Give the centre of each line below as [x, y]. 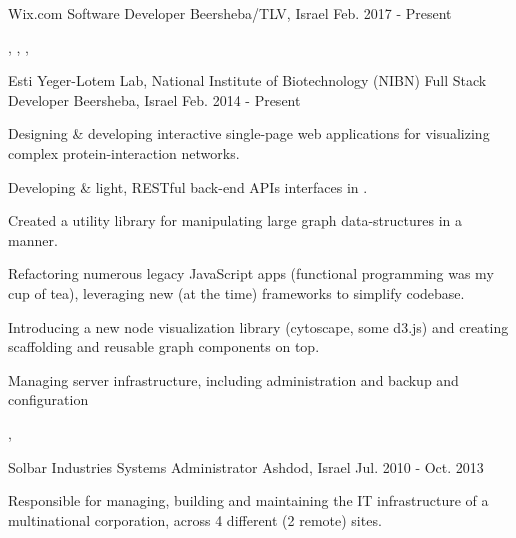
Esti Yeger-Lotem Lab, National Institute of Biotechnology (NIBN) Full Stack [247, 80]
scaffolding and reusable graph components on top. [164, 346]
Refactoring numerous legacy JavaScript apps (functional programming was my [251, 273]
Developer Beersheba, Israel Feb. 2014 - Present [154, 99]
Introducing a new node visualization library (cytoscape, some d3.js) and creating [258, 326]
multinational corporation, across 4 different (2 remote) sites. [195, 519]
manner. [33, 239]
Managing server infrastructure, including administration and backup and [233, 379]
